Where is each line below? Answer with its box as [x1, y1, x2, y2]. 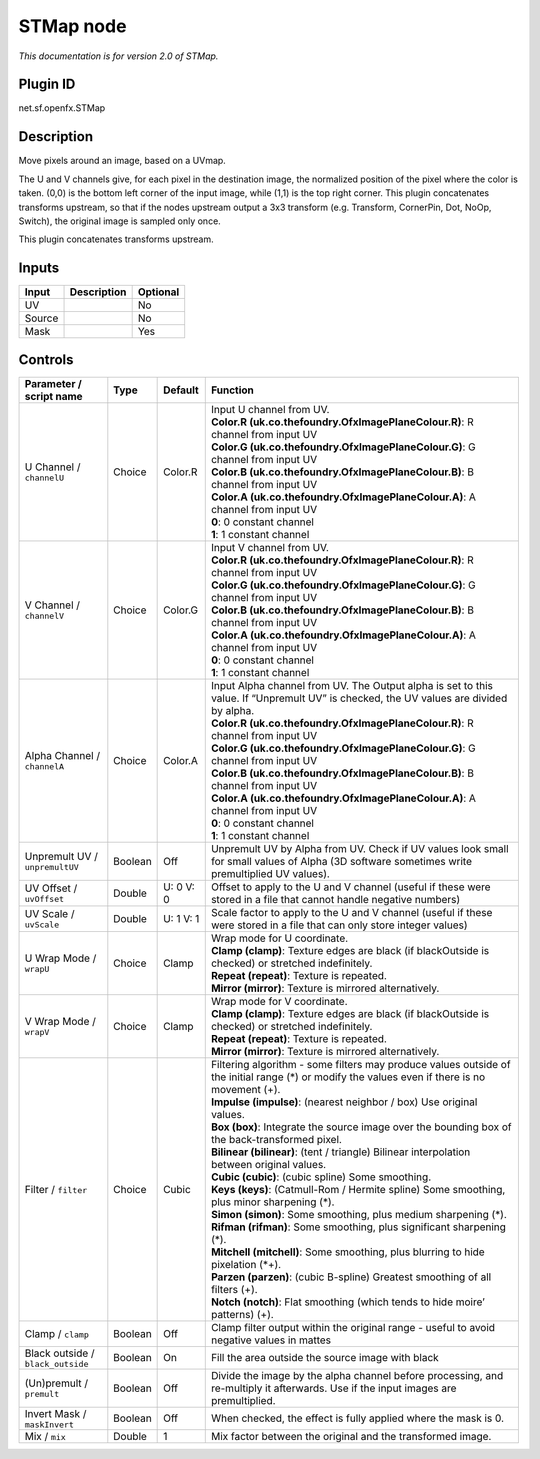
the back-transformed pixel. [210, 1132, 342, 1146]
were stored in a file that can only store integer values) [210, 918, 469, 932]
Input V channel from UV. [210, 540, 330, 554]
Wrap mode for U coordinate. [210, 931, 349, 945]
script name [24, 389, 84, 403]
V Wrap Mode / [24, 1015, 97, 1029]
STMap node [18, 15, 127, 37]
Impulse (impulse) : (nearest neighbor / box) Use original [210, 1095, 478, 1109]
